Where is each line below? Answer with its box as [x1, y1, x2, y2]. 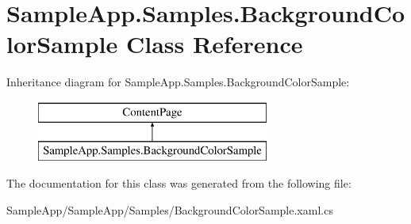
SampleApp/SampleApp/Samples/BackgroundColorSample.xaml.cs [6, 201, 333, 218]
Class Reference [125, 28, 303, 60]
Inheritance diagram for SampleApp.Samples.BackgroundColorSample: [6, 74, 350, 90]
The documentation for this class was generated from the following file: [6, 175, 351, 192]
